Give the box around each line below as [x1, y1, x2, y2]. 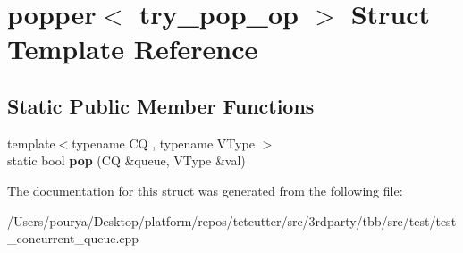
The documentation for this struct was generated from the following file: [7, 181, 403, 199]
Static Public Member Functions [7, 91, 315, 119]
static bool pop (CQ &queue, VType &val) [7, 151, 246, 170]
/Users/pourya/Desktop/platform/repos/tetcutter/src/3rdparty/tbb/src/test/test [7, 211, 457, 230]
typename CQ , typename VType [72, 133, 255, 152]
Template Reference [7, 30, 258, 67]
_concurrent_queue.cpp [7, 229, 139, 248]
